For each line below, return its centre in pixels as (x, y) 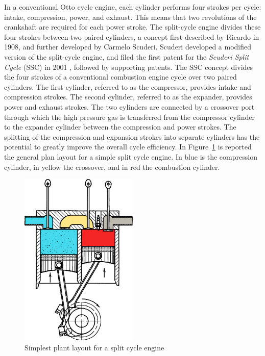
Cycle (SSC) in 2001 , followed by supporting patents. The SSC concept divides (129, 67)
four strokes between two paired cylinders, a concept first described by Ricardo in (132, 36)
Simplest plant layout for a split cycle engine (94, 347)
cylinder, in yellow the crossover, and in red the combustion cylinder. (112, 167)
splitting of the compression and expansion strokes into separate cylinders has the (132, 136)
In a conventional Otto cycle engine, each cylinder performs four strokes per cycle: (133, 7)
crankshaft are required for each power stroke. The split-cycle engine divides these (132, 27)
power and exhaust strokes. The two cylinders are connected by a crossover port (129, 106)
